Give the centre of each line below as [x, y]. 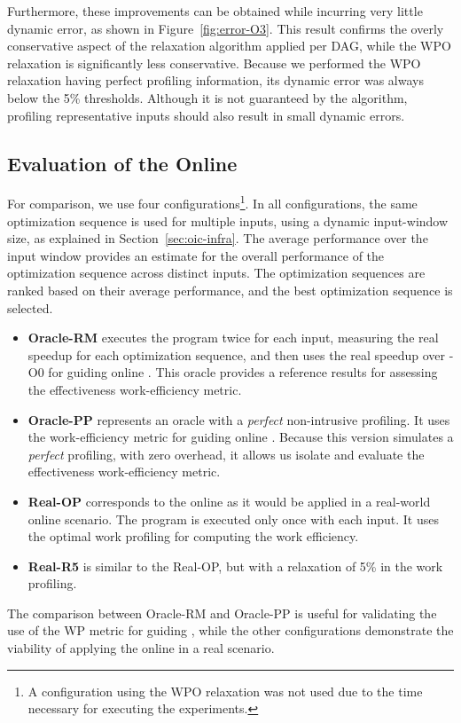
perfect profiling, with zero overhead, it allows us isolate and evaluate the [226, 454]
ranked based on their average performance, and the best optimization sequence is [230, 290]
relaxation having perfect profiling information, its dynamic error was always [215, 80]
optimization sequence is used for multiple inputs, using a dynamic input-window [228, 220]
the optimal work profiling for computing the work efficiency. [193, 536]
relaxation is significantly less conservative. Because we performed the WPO [214, 63]
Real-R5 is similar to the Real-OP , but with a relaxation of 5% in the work [235, 566]
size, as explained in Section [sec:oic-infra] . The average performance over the [218, 238]
